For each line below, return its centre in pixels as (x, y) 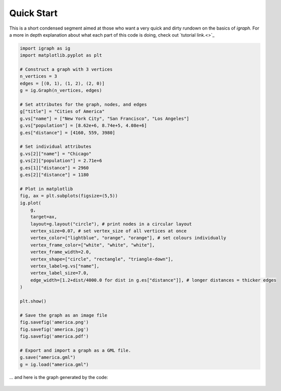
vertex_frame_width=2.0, (61, 252)
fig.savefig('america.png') (54, 322)
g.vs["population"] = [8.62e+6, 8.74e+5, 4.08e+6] (84, 126)
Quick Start (33, 13)
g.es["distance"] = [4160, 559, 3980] (67, 133)
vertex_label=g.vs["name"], (65, 266)
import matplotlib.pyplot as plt (61, 55)
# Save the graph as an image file (63, 315)
